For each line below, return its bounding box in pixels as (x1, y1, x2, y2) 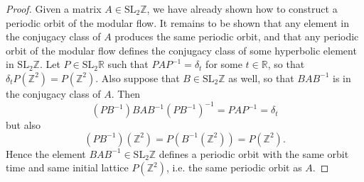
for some (205, 57, 242, 72)
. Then (111, 86, 141, 101)
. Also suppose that (95, 70, 180, 85)
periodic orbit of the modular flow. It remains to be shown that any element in (6, 15, 349, 30)
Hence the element (6, 146, 86, 161)
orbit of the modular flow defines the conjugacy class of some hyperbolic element (6, 42, 357, 57)
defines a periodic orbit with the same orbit (159, 146, 349, 161)
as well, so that (228, 70, 294, 85)
